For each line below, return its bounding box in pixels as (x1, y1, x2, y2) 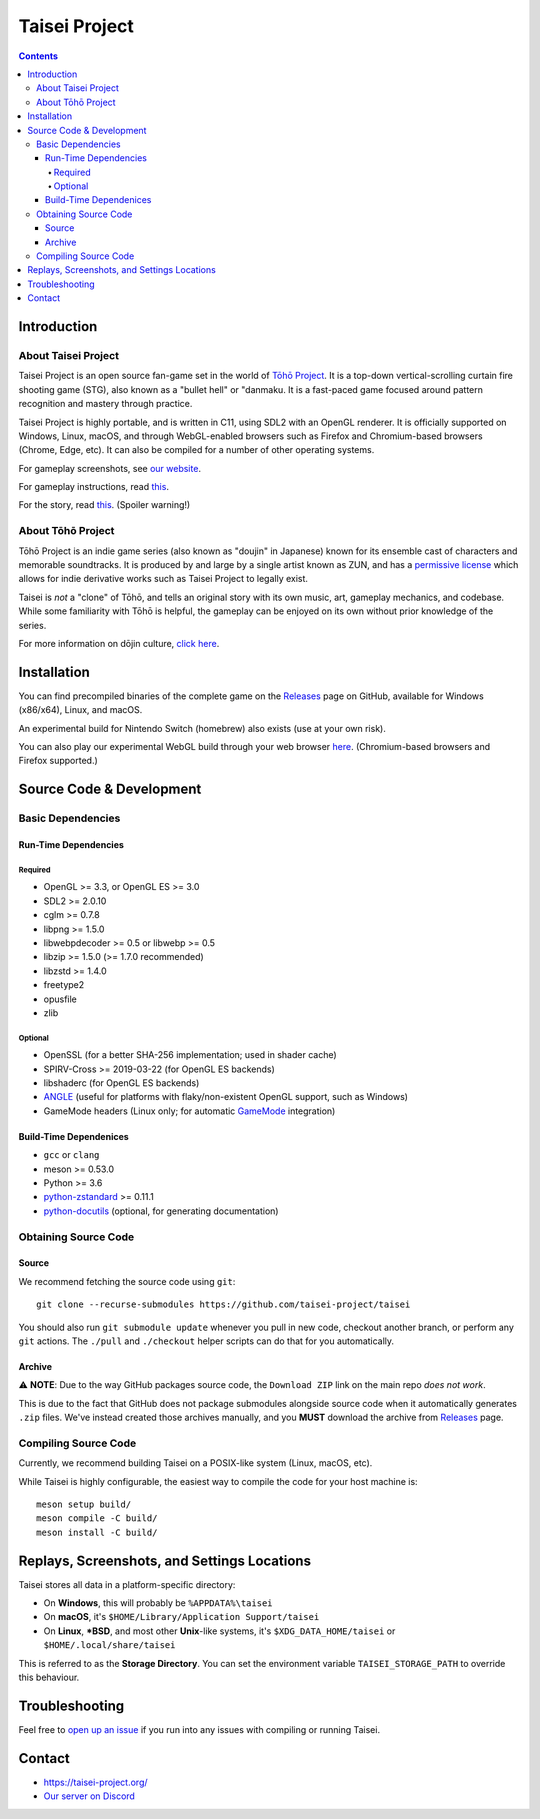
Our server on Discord (43, 1790, 135, 1802)
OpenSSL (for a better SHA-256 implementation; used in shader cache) (43, 1049, 337, 1061)
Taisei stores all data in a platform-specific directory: (18, 1578, 236, 1590)
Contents (18, 50, 59, 62)
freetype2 (43, 979, 85, 991)
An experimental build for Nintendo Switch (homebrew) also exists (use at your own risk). (18, 722, 387, 734)
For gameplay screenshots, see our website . (18, 462, 202, 474)
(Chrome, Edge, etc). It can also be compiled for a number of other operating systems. (18, 444, 375, 456)
